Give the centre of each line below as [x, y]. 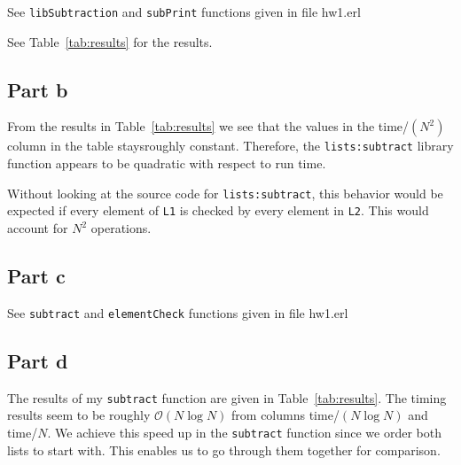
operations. [121, 228]
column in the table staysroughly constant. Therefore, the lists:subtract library [230, 146]
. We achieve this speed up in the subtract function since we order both [244, 432]
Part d [38, 360]
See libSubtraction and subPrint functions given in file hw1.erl [184, 12]
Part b [38, 89]
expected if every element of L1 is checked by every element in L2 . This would [218, 210]
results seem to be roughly [79, 415]
